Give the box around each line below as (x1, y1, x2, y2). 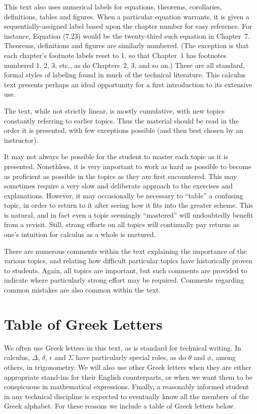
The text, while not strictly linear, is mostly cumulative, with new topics (4, 105, 225, 116)
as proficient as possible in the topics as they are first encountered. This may (4, 171, 237, 181)
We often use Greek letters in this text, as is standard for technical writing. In (4, 342, 242, 353)
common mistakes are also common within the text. (4, 285, 161, 295)
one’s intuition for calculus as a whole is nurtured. (4, 229, 156, 239)
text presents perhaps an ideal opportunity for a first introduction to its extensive (4, 79, 252, 89)
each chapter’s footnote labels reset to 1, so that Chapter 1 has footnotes (4, 50, 226, 60)
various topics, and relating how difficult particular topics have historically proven (4, 255, 253, 266)
